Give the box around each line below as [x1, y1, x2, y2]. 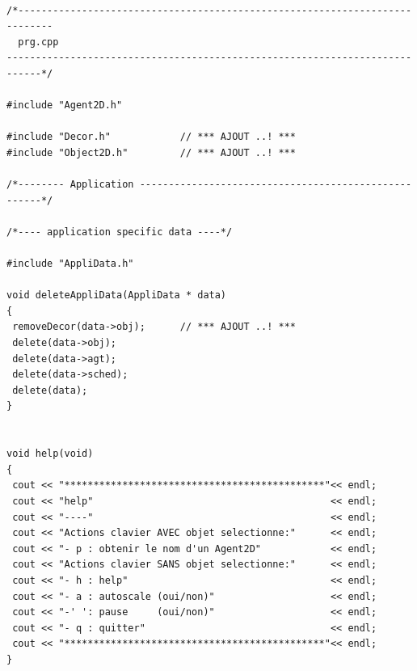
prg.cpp [18, 36, 59, 48]
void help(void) [6, 448, 94, 460]
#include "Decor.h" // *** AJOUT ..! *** [6, 131, 296, 143]
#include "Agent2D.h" [6, 99, 123, 112]
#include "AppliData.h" [6, 258, 134, 270]
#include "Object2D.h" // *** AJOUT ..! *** [6, 146, 296, 158]
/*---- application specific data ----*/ [6, 226, 233, 238]
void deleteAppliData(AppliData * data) [6, 289, 227, 302]
